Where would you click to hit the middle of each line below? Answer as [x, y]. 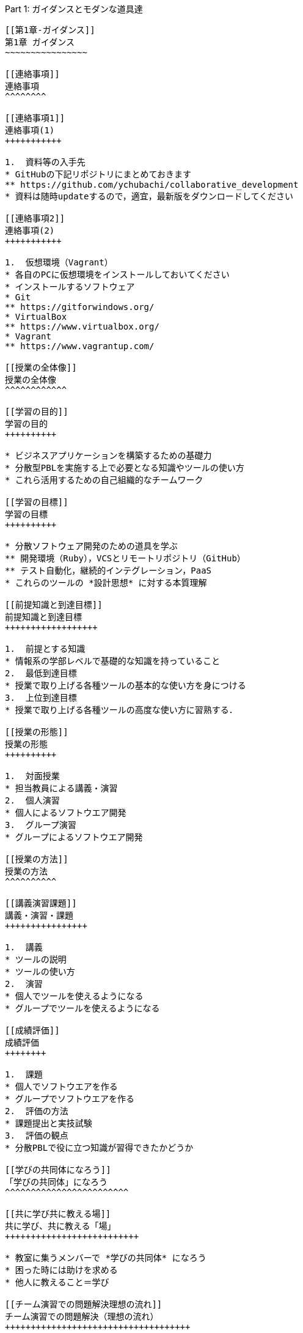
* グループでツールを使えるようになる [82, 1008]
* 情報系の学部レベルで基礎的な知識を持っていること [113, 661]
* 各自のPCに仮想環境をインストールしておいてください [117, 275]
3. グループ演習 [41, 825]
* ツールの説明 [36, 959]
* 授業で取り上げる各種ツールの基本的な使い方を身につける [126, 685]
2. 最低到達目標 [41, 673]
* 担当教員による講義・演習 [61, 788]
